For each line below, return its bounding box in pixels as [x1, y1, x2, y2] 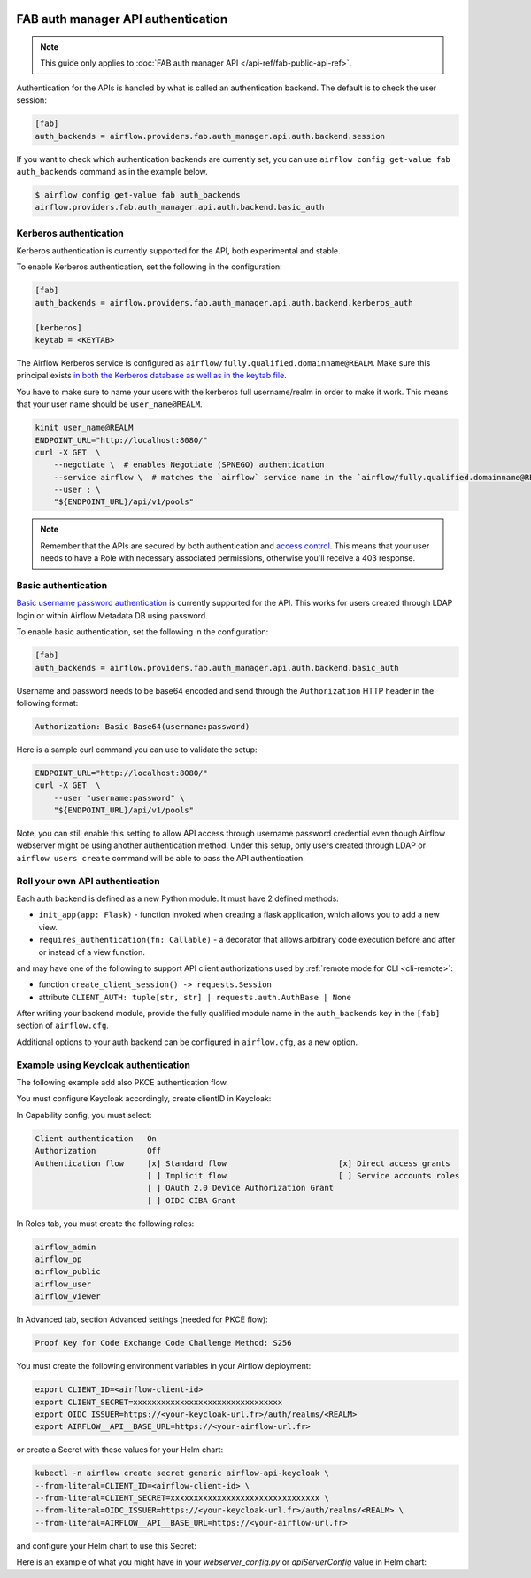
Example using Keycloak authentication [16, 1059, 190, 1071]
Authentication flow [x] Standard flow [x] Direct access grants [35, 1158, 450, 1169]
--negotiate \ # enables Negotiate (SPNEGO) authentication [53, 460, 325, 470]
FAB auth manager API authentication [16, 12, 228, 27]
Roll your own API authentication [16, 875, 160, 887]
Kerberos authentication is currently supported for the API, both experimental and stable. [16, 245, 341, 256]
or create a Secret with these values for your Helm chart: [16, 1444, 224, 1455]
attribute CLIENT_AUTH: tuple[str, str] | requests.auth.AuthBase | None [38, 991, 351, 1002]
